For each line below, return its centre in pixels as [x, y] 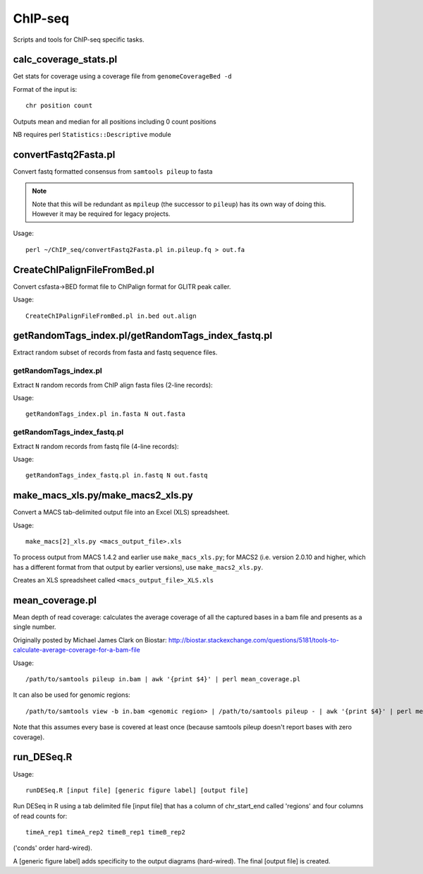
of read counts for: [40, 816]
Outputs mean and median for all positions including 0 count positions [115, 121]
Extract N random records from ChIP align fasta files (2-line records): [113, 385]
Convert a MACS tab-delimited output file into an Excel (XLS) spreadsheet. [121, 513]
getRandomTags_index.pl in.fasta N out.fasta [106, 414]
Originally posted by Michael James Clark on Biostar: [90, 640]
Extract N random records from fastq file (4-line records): [96, 446]
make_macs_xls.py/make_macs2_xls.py [103, 495]
